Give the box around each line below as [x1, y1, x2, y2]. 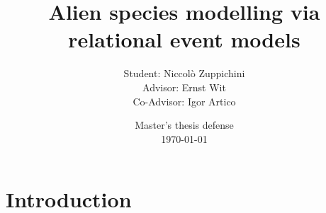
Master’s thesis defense [135, 117, 234, 132]
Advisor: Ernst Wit [142, 79, 226, 94]
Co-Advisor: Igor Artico [133, 93, 236, 108]
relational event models [68, 25, 300, 54]
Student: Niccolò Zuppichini [123, 66, 245, 81]
